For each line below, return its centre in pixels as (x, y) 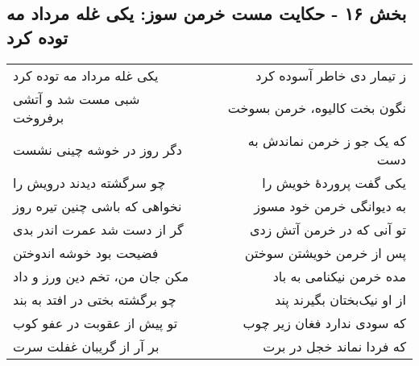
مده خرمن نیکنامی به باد (339, 276)
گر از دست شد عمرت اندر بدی (98, 229)
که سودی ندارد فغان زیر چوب (324, 322)
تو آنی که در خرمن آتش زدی (328, 229)
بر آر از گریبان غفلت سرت (86, 346)
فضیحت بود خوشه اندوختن (86, 252)
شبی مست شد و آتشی (77, 98)
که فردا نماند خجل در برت (334, 346)
